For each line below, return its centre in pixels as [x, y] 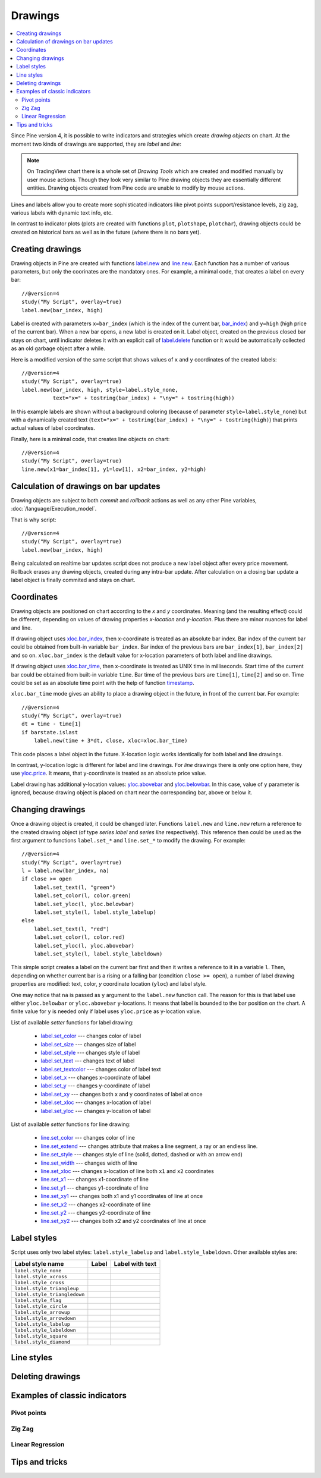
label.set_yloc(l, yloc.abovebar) [84, 946]
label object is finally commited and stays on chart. [73, 580]
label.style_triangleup [47, 1288]
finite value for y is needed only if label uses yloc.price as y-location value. [106, 1011]
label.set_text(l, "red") [72, 929]
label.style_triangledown [50, 1294]
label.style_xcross [41, 1276]
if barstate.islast [50, 732]
